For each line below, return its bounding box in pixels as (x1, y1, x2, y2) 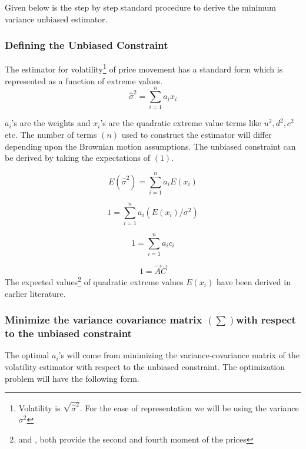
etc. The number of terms (5, 128, 97, 140)
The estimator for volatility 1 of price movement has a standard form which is (5, 61, 283, 75)
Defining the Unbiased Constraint (5, 38, 168, 52)
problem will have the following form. (5, 372, 139, 384)
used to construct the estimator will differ (121, 128, 272, 140)
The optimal (5, 349, 49, 361)
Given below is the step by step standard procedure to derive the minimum (5, 1, 276, 13)
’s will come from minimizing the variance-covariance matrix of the (58, 349, 300, 361)
